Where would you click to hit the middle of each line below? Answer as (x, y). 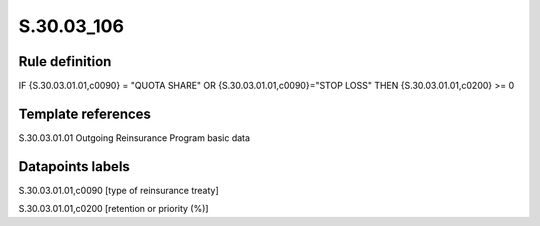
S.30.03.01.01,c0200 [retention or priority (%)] (113, 209)
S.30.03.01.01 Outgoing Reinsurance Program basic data (134, 137)
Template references (85, 113)
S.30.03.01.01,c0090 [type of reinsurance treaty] (118, 190)
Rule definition (65, 61)
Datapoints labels (74, 166)
